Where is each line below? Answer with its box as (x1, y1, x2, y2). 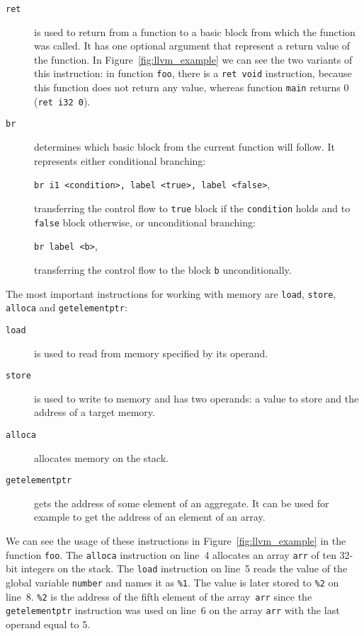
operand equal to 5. (6, 616, 91, 631)
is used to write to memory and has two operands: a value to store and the (34, 391, 359, 405)
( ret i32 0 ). (34, 93, 91, 108)
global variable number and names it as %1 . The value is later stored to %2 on (6, 574, 339, 589)
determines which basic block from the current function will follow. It (34, 139, 335, 154)
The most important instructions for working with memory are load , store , (6, 286, 336, 301)
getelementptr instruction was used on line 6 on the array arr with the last (6, 603, 340, 618)
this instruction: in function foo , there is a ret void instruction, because (34, 66, 352, 81)
